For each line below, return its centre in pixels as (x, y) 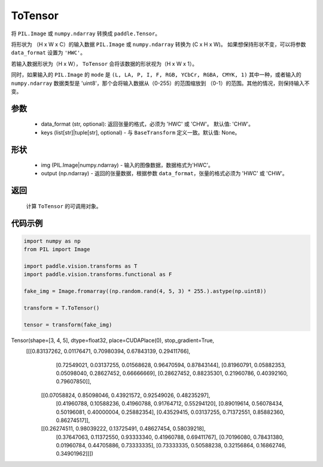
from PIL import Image (57, 249)
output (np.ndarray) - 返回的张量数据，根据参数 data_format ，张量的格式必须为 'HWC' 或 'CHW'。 (164, 173)
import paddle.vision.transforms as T (80, 266)
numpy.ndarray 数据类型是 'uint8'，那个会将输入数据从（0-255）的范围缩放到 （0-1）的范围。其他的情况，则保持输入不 (160, 83)
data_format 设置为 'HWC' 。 (48, 53)
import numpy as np (52, 241)
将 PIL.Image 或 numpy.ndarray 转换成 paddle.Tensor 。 (86, 33)
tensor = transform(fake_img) (68, 325)
